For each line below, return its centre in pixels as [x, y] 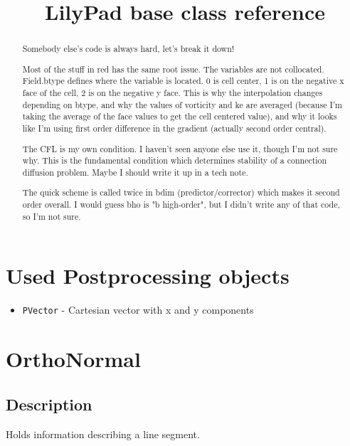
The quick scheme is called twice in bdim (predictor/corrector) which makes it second [181, 192]
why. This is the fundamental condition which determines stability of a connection [175, 160]
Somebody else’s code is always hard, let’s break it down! [128, 49]
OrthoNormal [73, 359]
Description [49, 404]
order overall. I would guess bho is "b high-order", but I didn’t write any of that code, [181, 205]
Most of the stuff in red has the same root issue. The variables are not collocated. [173, 69]
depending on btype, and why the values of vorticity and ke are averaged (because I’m [182, 104]
